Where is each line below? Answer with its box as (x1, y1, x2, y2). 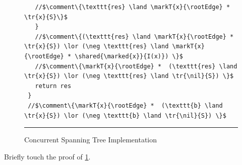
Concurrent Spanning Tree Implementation (24, 134, 157, 145)
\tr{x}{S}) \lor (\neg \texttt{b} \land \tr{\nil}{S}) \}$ (24, 112, 226, 119)
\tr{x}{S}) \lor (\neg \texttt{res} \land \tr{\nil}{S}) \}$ (24, 72, 234, 80)
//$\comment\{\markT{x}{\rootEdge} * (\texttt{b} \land (28, 102, 223, 109)
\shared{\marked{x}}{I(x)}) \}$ (75, 52, 183, 60)
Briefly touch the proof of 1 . (4, 151, 91, 161)
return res (35, 82, 72, 90)
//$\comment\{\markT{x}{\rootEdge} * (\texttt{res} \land (35, 62, 237, 70)
